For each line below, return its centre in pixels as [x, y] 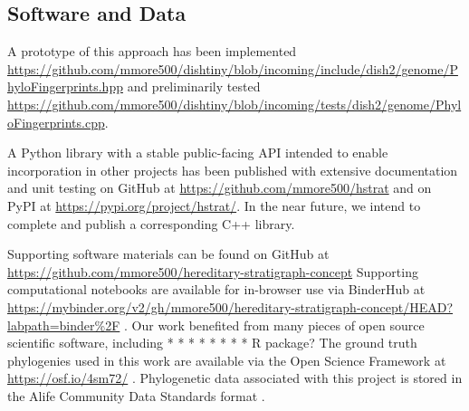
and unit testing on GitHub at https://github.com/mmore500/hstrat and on [220, 188]
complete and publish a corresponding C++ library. [151, 223]
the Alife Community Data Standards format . [136, 395]
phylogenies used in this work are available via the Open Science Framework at [227, 360]
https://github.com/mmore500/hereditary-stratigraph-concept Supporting [213, 271]
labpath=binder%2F [64, 325]
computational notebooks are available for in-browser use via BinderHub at [216, 289]
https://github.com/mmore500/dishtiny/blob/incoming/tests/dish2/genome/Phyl [234, 104]
